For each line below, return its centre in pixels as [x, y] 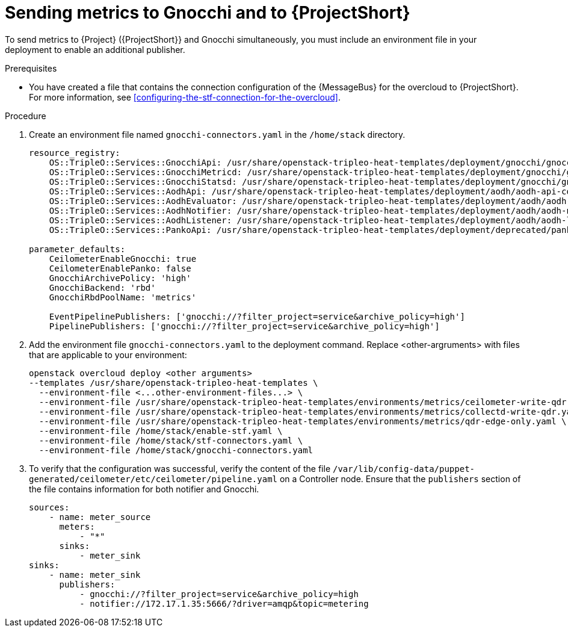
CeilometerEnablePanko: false [120, 268]
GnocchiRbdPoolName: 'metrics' [123, 297]
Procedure [26, 116]
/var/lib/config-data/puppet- [403, 469]
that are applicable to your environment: [108, 355]
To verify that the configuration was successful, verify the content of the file [180, 468]
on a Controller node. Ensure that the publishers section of [400, 479]
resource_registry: [75, 153]
